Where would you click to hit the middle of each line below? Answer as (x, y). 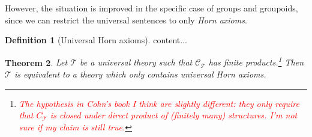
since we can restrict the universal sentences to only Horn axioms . (126, 20)
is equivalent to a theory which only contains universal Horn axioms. (140, 74)
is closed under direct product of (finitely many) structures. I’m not (174, 115)
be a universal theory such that (136, 62)
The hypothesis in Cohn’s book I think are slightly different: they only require (159, 103)
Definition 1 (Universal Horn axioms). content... (96, 40)
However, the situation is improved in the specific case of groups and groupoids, (151, 8)
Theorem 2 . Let (36, 62)
